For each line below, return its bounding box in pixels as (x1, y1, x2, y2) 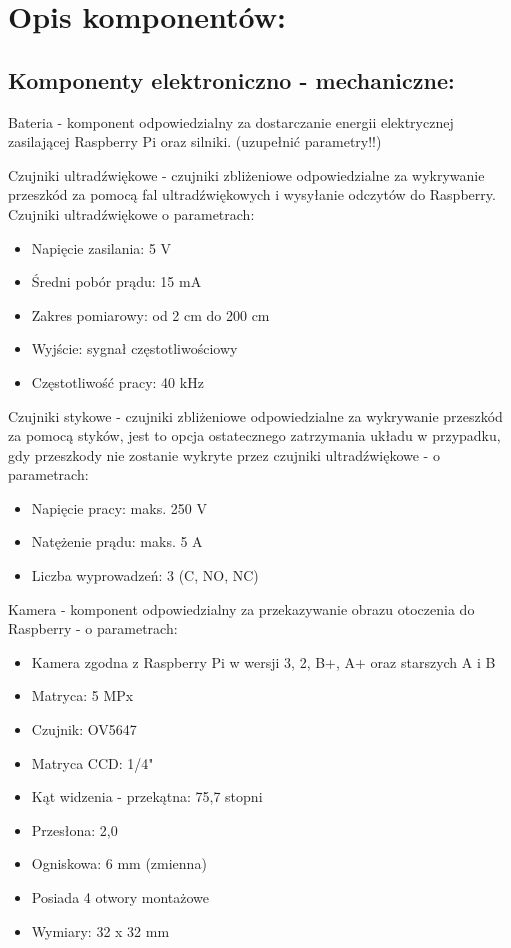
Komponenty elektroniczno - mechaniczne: (8, 64, 455, 95)
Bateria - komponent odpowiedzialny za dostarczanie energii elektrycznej (8, 111, 454, 132)
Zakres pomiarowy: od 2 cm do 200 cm (31, 304, 270, 325)
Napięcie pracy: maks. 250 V (31, 497, 207, 518)
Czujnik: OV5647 (31, 719, 137, 740)
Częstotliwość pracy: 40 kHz (31, 371, 204, 392)
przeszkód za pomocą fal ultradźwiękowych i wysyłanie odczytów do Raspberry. (8, 184, 496, 205)
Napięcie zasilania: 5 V (31, 237, 172, 258)
